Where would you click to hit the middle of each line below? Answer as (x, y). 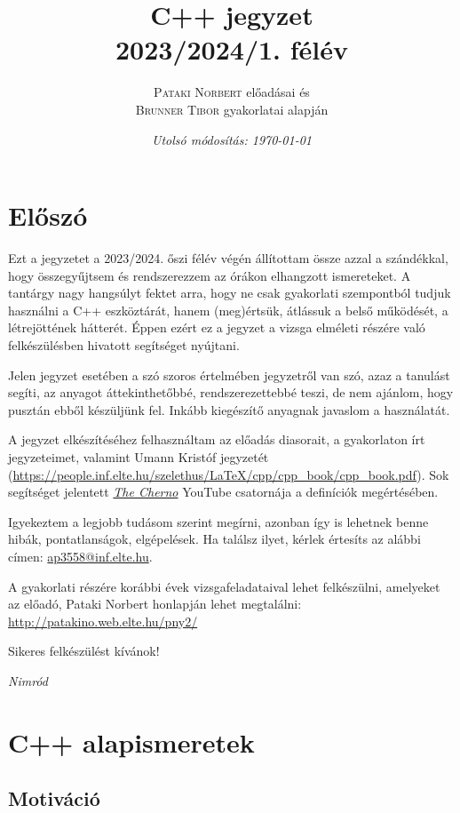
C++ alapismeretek (131, 741)
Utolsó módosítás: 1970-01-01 (232, 139)
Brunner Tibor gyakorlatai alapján (232, 109)
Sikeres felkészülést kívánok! (84, 651)
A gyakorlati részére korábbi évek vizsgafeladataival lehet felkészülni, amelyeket (224, 586)
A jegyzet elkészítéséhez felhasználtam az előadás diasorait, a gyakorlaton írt (217, 439)
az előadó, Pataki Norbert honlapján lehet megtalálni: (155, 604)
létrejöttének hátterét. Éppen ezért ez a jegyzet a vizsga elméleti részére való (217, 327)
